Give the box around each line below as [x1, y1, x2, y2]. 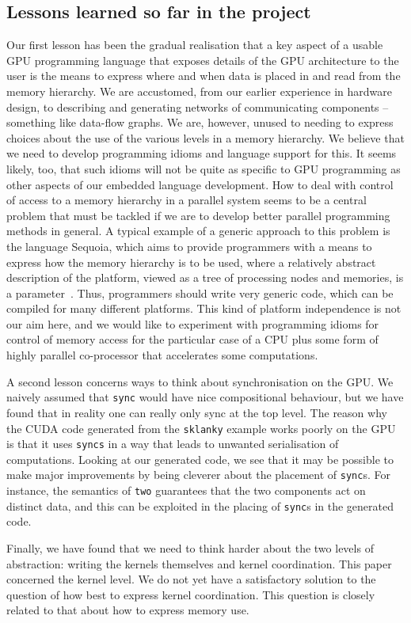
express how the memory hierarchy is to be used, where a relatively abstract [6, 253, 376, 270]
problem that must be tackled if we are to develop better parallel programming [6, 207, 390, 223]
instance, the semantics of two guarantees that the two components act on [6, 482, 366, 499]
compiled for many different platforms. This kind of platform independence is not [6, 300, 401, 317]
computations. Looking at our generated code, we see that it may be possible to [6, 450, 394, 467]
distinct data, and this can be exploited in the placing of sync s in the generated [6, 497, 394, 514]
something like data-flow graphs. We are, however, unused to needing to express [6, 114, 394, 131]
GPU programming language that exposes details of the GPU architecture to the [6, 51, 399, 68]
